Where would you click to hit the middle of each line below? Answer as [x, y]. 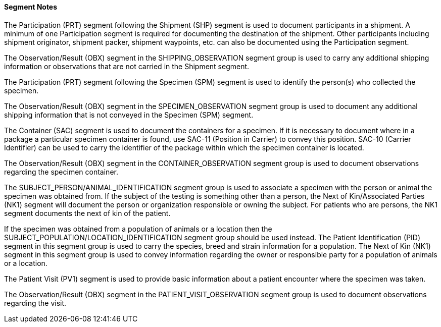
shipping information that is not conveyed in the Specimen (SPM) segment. [129, 115]
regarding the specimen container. [61, 172]
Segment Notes [31, 7]
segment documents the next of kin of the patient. [87, 213]
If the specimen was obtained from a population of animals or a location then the [138, 229]
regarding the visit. [35, 303]
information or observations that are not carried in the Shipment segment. [127, 66]
